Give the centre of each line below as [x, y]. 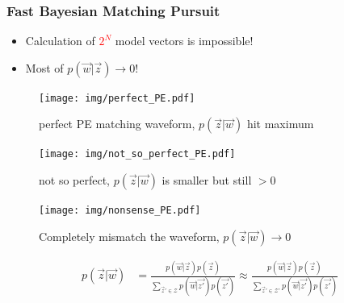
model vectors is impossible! [184, 41]
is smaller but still [207, 180]
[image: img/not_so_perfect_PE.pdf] [137, 154]
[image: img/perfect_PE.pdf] [117, 98]
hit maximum [280, 124]
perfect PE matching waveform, [117, 124]
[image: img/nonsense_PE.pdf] [120, 211]
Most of [44, 67]
